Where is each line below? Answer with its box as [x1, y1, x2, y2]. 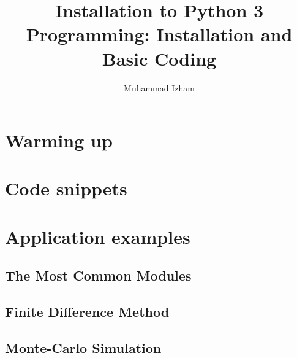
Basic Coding [102, 45, 217, 71]
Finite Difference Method [5, 302, 170, 321]
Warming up [5, 128, 113, 153]
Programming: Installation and [26, 21, 293, 47]
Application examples [5, 224, 190, 249]
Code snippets [5, 176, 127, 201]
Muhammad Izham [124, 81, 195, 94]
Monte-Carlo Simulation [5, 338, 162, 357]
